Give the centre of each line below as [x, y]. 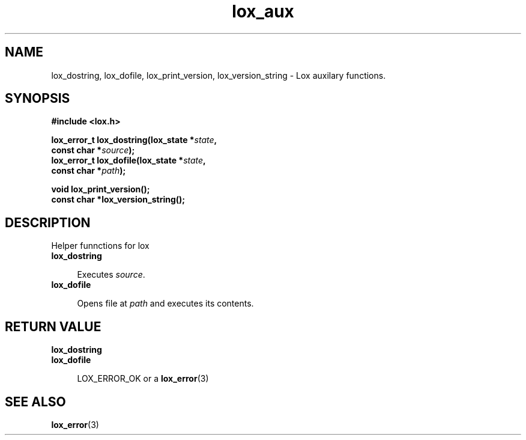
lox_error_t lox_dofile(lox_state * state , [128, 160]
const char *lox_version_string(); [118, 200]
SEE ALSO [35, 402]
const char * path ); [89, 171]
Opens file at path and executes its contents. [165, 304]
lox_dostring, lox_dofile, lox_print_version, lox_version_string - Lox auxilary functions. [219, 75]
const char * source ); [93, 150]
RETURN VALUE [53, 326]
